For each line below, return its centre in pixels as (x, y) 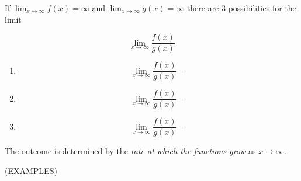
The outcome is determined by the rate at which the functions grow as (130, 151)
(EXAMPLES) (31, 171)
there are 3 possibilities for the (241, 8)
